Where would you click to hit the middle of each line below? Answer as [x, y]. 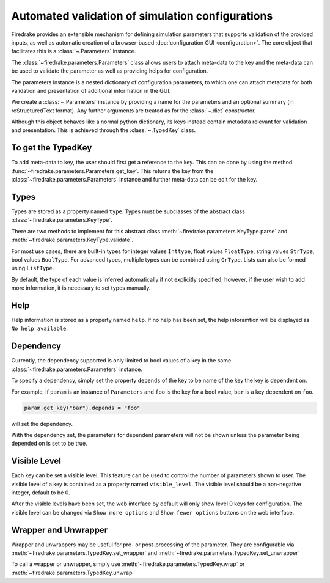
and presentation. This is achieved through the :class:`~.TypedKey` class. [104, 130]
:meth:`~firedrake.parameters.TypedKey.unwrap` [73, 573]
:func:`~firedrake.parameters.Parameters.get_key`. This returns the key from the [112, 170]
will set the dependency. [42, 424]
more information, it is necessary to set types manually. [81, 288]
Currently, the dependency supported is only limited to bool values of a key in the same [121, 361]
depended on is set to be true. [50, 444]
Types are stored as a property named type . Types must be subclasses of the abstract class [128, 211]
